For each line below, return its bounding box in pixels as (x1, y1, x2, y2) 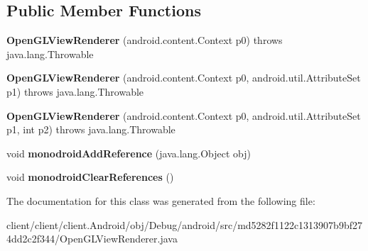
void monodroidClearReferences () (6, 169, 174, 184)
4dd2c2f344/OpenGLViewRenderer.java (6, 231, 178, 246)
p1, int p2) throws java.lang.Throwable (6, 122, 175, 137)
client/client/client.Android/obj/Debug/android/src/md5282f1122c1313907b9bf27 (6, 217, 362, 232)
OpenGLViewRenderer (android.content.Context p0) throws (6, 33, 283, 48)
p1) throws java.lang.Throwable (6, 84, 144, 99)
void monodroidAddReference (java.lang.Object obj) (6, 145, 251, 160)
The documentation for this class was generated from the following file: (6, 193, 315, 208)
